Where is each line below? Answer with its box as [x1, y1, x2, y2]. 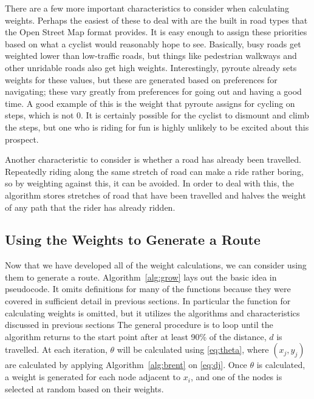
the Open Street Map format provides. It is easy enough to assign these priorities [5, 26, 307, 38]
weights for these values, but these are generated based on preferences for [5, 73, 278, 86]
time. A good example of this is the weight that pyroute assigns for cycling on [5, 97, 295, 109]
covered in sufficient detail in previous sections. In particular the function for [5, 295, 291, 307]
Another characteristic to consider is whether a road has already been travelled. [5, 153, 301, 166]
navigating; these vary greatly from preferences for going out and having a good [5, 85, 302, 98]
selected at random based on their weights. [5, 382, 164, 395]
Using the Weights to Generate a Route [5, 230, 261, 249]
